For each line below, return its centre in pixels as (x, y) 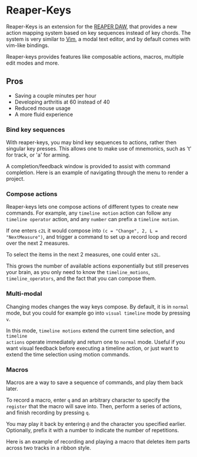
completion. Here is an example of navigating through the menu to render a (97, 173)
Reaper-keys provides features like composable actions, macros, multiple (95, 56)
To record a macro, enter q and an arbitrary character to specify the (88, 400)
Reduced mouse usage (42, 108)
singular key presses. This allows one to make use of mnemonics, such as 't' (99, 149)
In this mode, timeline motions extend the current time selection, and (91, 331)
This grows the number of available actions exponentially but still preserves (98, 266)
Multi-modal (24, 293)
